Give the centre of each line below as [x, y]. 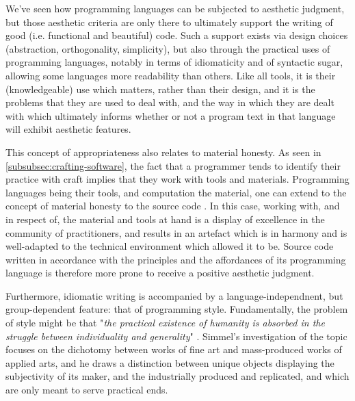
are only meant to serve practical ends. [87, 390]
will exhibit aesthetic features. [68, 129]
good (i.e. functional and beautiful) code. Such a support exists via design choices [177, 35]
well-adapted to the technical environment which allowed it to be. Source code [170, 246]
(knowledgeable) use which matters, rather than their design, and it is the [160, 89]
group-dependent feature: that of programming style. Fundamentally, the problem [177, 309]
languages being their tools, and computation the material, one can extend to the [176, 192]
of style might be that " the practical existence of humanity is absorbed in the [165, 323]
